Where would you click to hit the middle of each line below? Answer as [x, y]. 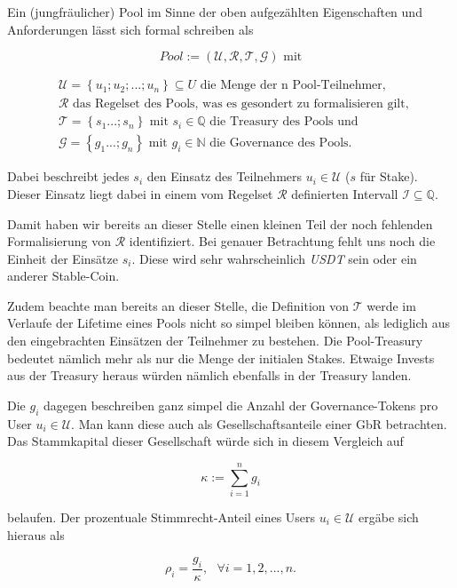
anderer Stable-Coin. [63, 276]
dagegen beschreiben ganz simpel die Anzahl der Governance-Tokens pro [240, 405]
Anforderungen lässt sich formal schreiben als [130, 29]
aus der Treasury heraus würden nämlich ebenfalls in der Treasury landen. [209, 375]
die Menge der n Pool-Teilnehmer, [293, 86]
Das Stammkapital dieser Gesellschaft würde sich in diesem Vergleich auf [205, 441]
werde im [391, 305]
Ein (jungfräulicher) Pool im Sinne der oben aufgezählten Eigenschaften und [215, 12]
